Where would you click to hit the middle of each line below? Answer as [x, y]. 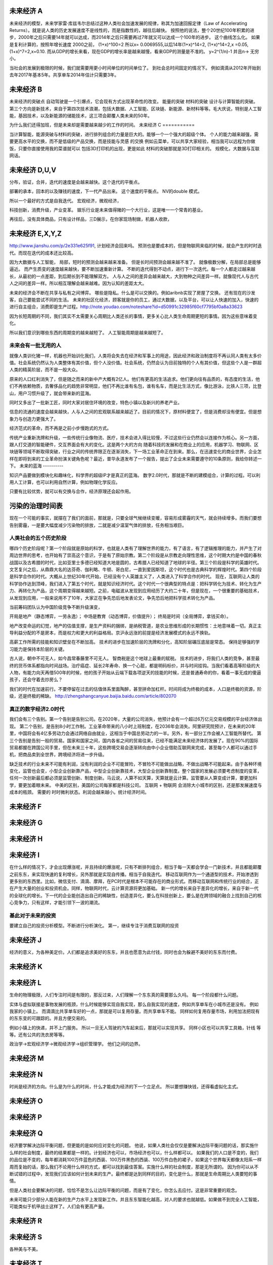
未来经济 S [26, 1237]
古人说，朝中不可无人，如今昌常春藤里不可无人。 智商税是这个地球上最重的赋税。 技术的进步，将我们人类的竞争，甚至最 [134, 658]
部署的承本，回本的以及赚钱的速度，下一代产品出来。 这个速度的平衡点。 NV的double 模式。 [106, 191]
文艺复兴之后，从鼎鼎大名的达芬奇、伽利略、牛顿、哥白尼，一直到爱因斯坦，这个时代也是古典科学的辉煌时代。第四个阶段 [135, 569]
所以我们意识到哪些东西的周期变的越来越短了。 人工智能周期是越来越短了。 [87, 332]
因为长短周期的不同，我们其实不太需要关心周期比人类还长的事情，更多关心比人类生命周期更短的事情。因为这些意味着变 [133, 316]
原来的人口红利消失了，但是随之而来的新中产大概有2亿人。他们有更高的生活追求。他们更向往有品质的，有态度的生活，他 [135, 379]
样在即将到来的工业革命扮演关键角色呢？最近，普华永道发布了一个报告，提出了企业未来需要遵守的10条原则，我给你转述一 [136, 458]
